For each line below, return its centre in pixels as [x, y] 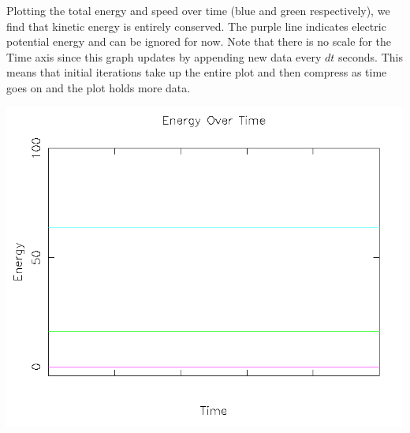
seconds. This [371, 56]
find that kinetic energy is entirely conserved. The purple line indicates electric [196, 26]
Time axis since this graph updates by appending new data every [164, 56]
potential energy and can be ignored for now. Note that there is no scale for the [199, 41]
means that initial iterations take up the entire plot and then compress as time [197, 72]
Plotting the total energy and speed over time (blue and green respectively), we [198, 10]
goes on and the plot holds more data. [99, 87]
